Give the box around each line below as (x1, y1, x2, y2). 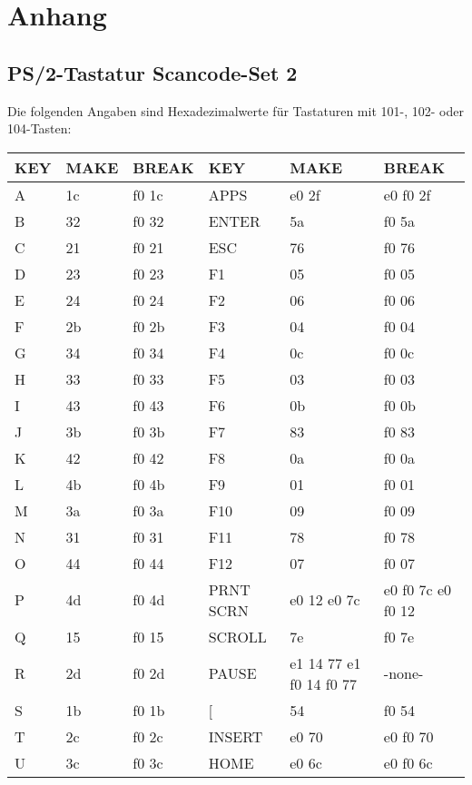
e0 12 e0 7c (290, 589, 360, 611)
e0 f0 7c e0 (383, 578, 452, 600)
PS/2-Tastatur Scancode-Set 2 (7, 58, 298, 86)
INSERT (208, 725, 263, 747)
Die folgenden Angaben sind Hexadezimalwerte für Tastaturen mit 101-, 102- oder (7, 101, 464, 120)
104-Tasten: (7, 119, 72, 138)
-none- (383, 662, 424, 684)
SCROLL (208, 625, 267, 647)
